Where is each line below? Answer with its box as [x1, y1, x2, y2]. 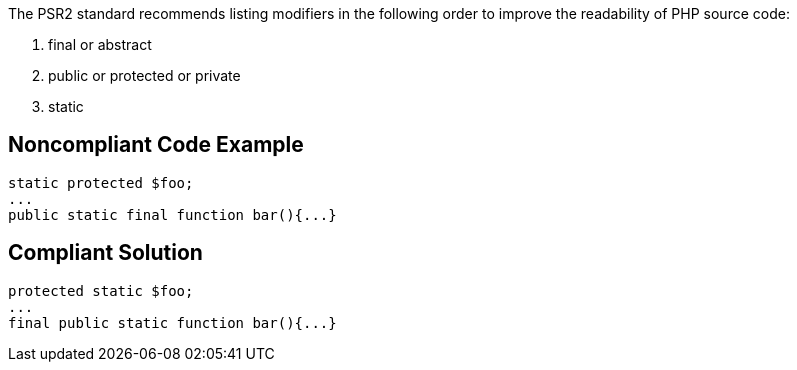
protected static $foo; [8, 282, 194, 299]
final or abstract [48, 36, 152, 53]
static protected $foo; [8, 174, 194, 191]
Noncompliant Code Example [8, 132, 304, 158]
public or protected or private [48, 67, 241, 84]
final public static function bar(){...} [8, 314, 337, 331]
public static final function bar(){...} [8, 206, 337, 223]
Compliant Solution [8, 240, 203, 266]
